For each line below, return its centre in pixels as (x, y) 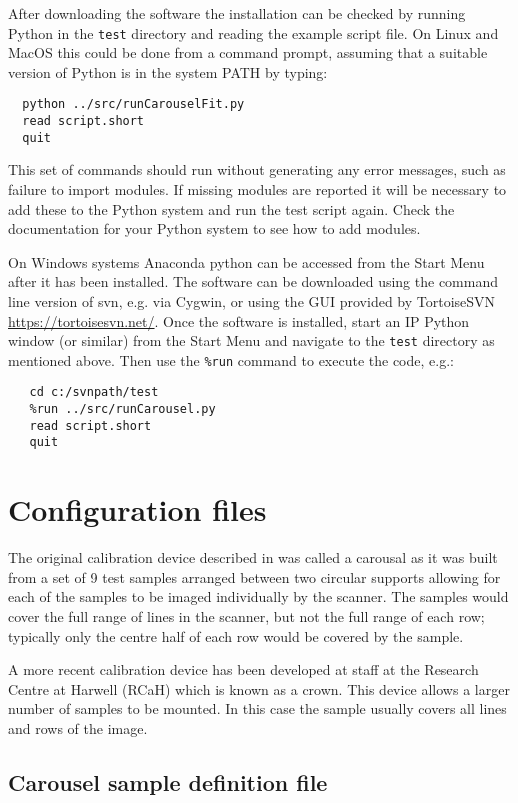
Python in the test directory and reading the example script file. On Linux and (253, 32)
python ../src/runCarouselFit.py (133, 104)
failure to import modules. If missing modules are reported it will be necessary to (257, 189)
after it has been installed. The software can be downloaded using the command (253, 281)
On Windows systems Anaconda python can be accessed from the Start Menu (246, 261)
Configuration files (137, 509)
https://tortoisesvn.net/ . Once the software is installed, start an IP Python (239, 320)
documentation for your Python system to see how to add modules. (214, 228)
